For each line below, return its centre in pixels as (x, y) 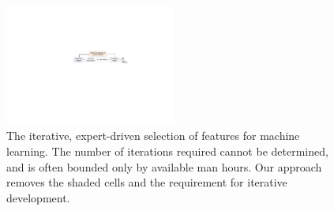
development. (38, 197)
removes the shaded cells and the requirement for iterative (147, 182)
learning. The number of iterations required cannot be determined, (167, 151)
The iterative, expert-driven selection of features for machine (153, 136)
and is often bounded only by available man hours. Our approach (164, 166)
